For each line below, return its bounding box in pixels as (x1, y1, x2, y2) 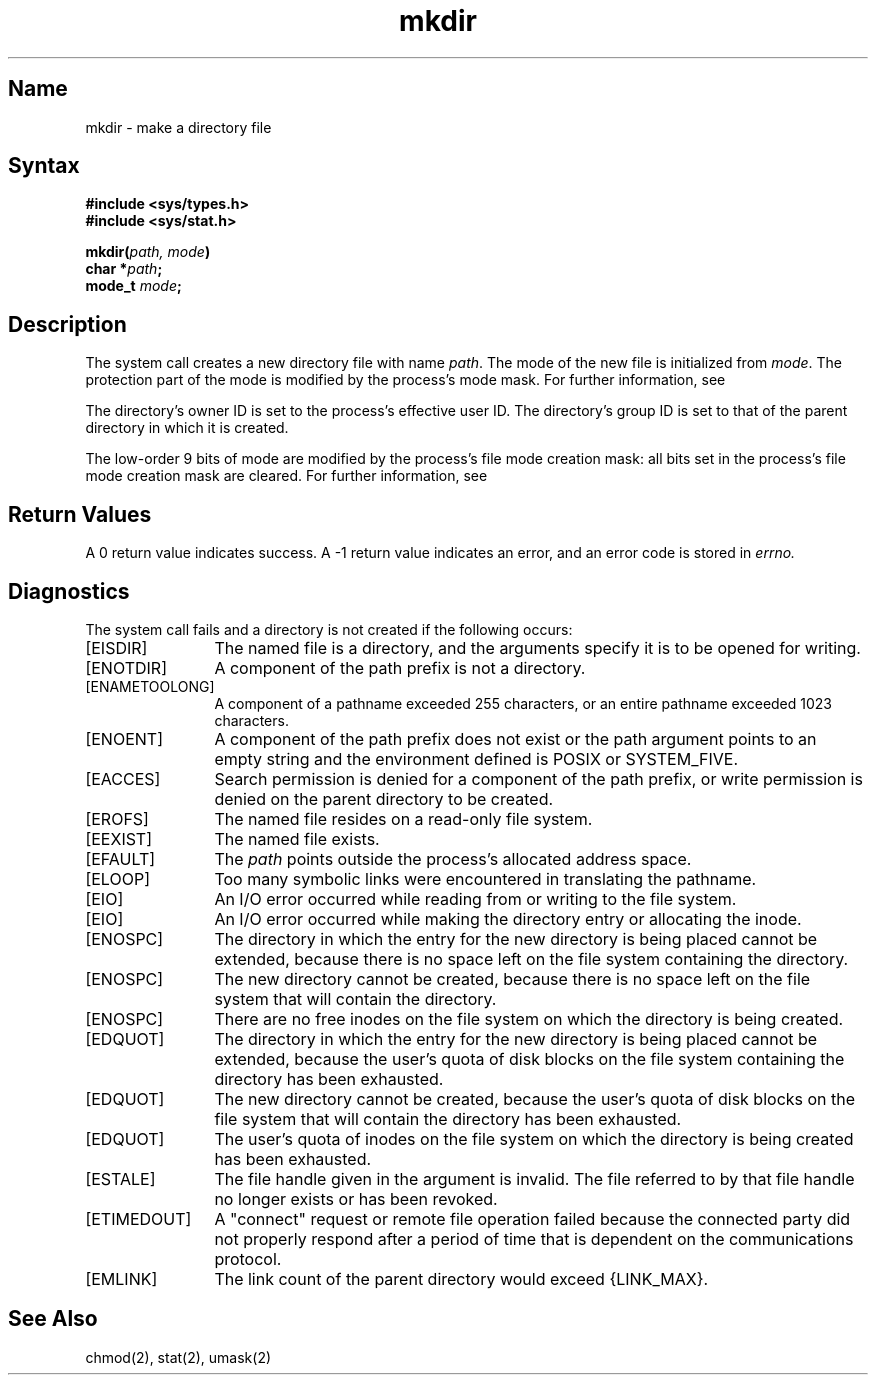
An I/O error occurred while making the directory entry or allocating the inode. (214, 908, 802, 929)
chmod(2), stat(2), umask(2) (85, 1348, 272, 1366)
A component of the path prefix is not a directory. (214, 657, 586, 678)
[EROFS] (85, 808, 149, 829)
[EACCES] (85, 768, 161, 789)
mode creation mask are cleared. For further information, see (85, 467, 488, 485)
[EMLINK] (85, 1268, 158, 1289)
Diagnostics (8, 578, 130, 604)
